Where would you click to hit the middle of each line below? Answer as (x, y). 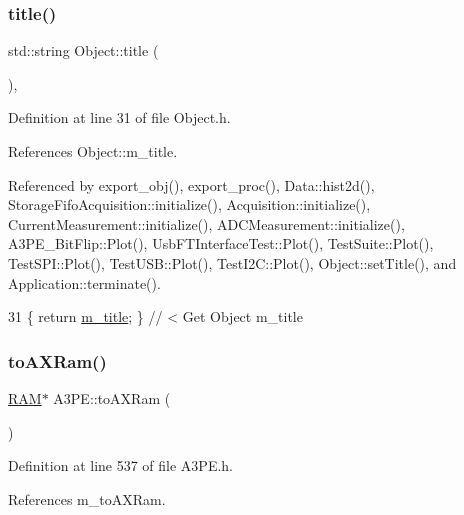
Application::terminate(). (84, 282)
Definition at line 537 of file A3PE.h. (121, 465)
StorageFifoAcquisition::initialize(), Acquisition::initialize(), (189, 204)
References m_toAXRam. (87, 498)
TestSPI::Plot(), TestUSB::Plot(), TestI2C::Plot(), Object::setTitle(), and (232, 262)
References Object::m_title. (93, 151)
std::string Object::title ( (83, 50)
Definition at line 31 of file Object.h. (119, 117)
